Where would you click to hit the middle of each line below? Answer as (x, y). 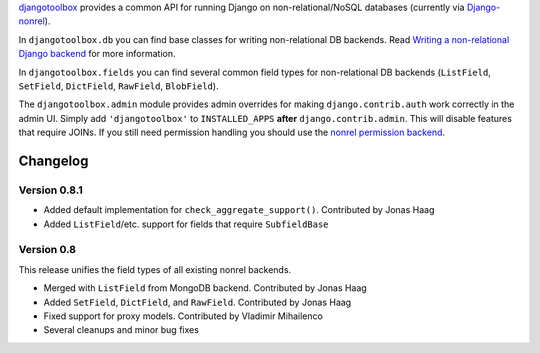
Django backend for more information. (97, 54)
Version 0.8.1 (51, 190)
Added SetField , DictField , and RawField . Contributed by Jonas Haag (197, 302)
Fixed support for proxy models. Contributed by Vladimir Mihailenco (183, 316)
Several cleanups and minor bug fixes (121, 330)
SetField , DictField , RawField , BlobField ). (118, 86)
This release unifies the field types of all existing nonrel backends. (155, 269)
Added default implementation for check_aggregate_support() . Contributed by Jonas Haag (239, 210)
